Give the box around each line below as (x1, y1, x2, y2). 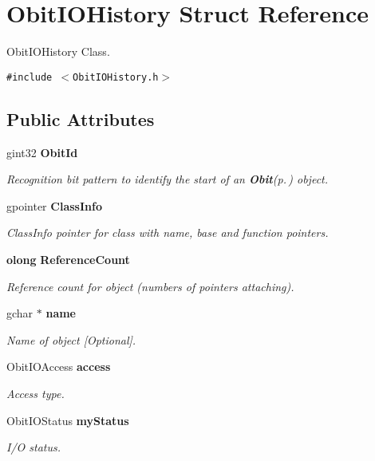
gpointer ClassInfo (6, 197, 102, 214)
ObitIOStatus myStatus (6, 412, 129, 428)
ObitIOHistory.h (73, 71, 159, 83)
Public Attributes (6, 106, 155, 131)
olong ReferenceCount (6, 250, 130, 267)
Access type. (6, 384, 65, 401)
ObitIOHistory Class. (6, 43, 110, 60)
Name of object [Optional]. (6, 331, 136, 348)
